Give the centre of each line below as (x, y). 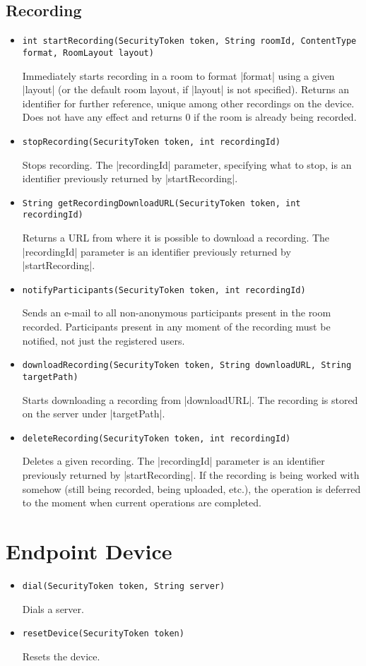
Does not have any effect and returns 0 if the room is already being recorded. (189, 117)
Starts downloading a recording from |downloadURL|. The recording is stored (190, 399)
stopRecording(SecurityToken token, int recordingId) (151, 142)
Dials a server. (53, 608)
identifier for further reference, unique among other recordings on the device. (188, 103)
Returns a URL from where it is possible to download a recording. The (176, 238)
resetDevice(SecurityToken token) (103, 634)
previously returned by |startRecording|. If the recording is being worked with (191, 475)
